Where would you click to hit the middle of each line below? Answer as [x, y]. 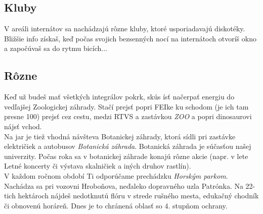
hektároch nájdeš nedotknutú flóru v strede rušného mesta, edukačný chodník [138, 196]
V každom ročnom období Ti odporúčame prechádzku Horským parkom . [116, 175]
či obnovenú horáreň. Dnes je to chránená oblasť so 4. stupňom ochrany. [116, 205]
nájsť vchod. [23, 126]
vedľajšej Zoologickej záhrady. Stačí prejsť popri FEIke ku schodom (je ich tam [126, 106]
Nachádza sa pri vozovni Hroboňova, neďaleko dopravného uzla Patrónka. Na [124, 185]
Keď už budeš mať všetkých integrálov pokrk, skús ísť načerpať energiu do [119, 97]
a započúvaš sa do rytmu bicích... [56, 48]
